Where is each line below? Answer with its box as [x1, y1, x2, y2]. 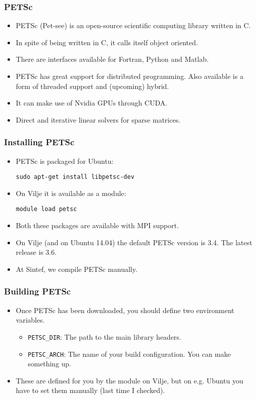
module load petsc [16, 206, 77, 213]
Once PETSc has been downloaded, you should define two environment [16, 305, 234, 315]
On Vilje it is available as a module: [16, 187, 126, 198]
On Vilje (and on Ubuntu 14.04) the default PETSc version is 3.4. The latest [16, 237, 252, 247]
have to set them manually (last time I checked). [16, 385, 165, 395]
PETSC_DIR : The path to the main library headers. [28, 331, 181, 342]
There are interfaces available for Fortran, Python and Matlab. [16, 54, 209, 64]
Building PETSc [4, 285, 71, 297]
